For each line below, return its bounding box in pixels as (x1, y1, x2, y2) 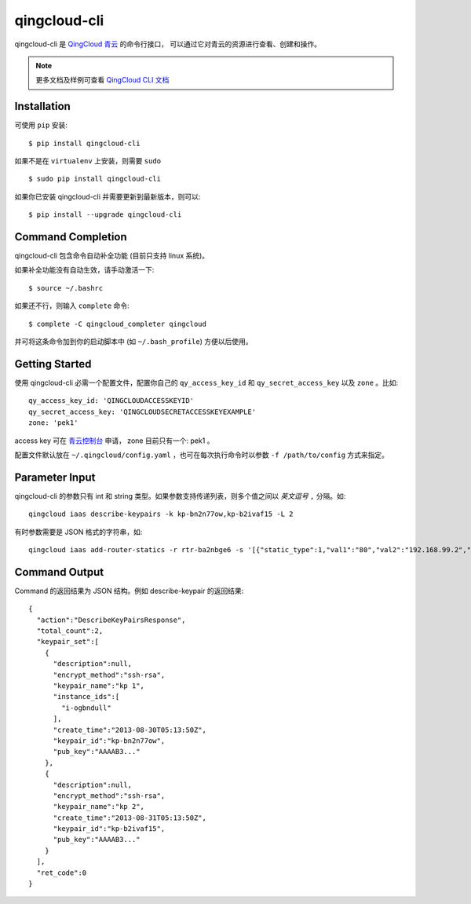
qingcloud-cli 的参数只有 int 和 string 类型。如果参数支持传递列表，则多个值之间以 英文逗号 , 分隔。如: (14, 491, 346, 500)
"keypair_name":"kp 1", (53, 682, 145, 690)
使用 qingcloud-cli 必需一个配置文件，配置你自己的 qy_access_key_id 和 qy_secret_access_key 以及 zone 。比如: (14, 378, 399, 387)
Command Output (14, 565, 104, 579)
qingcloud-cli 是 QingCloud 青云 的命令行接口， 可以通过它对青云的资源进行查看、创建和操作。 (14, 39, 322, 49)
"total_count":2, (36, 627, 104, 635)
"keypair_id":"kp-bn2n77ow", (53, 736, 166, 745)
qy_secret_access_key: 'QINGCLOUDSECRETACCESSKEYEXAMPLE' (28, 407, 257, 416)
